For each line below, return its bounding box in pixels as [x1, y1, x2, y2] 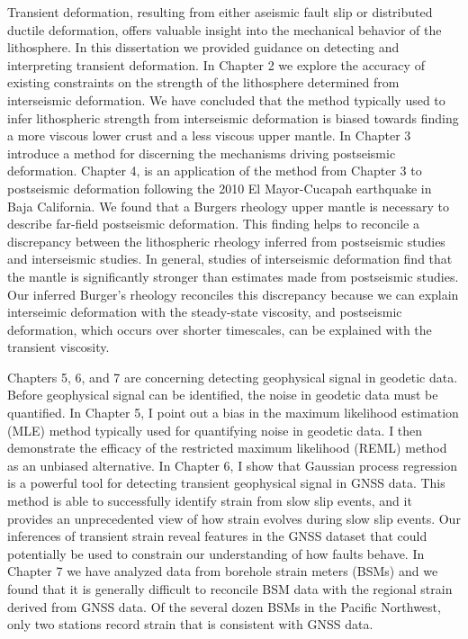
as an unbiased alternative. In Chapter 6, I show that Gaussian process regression [7, 455, 457, 474]
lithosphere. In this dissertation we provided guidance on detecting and [7, 38, 400, 57]
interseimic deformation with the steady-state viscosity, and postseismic [7, 302, 402, 321]
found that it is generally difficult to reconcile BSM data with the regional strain [7, 580, 453, 598]
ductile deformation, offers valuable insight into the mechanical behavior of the [7, 20, 442, 39]
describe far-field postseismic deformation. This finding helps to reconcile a [7, 214, 419, 233]
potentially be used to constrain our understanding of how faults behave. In [7, 544, 425, 562]
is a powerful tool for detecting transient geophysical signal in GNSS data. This [7, 473, 445, 492]
